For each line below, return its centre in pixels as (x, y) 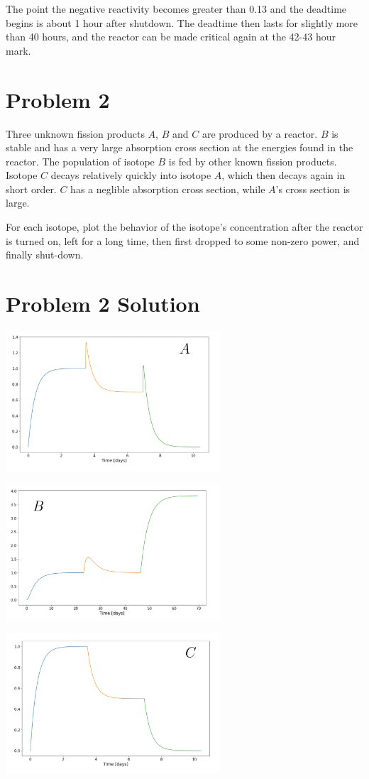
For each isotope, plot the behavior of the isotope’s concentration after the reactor (184, 227)
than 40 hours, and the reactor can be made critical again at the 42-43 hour (171, 37)
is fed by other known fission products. (253, 161)
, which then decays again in (283, 175)
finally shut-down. (45, 255)
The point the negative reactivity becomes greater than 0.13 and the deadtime (176, 9)
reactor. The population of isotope (80, 161)
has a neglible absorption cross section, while (168, 189)
